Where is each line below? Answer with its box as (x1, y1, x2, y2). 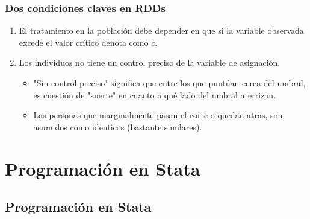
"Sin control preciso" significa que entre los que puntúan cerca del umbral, (33, 77, 306, 89)
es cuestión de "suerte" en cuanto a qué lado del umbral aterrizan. (33, 88, 276, 101)
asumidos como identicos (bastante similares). (33, 120, 202, 133)
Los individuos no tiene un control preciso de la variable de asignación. (19, 56, 281, 69)
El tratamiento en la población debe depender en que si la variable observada (19, 24, 304, 37)
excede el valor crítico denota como (19, 36, 149, 48)
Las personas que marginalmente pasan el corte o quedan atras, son (33, 109, 283, 121)
